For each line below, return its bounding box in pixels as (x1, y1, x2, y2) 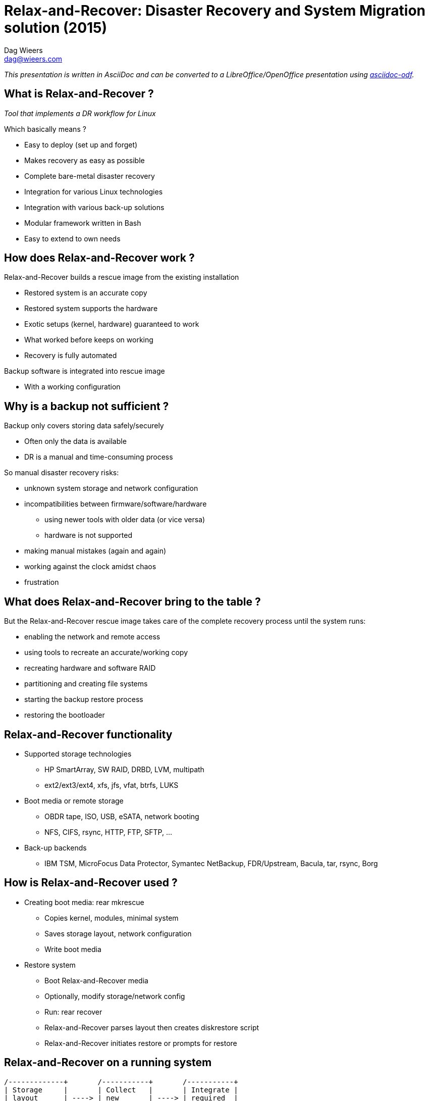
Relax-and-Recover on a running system (4, 1056, 212, 1069)
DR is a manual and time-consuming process (24, 453, 173, 462)
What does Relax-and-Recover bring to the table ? (4, 595, 261, 608)
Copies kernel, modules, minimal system (44, 913, 179, 922)
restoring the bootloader (24, 711, 105, 720)
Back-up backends (24, 843, 87, 852)
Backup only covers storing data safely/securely (4, 421, 164, 430)
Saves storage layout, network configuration (44, 929, 192, 938)
